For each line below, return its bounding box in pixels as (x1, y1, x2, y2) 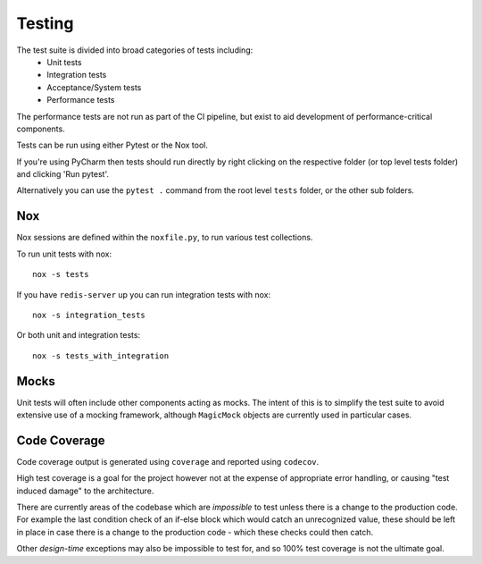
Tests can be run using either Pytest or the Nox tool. (16, 139, 209, 151)
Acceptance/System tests (46, 81, 142, 93)
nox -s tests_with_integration (32, 350, 170, 361)
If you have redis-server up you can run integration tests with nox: (16, 289, 271, 299)
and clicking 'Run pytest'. (16, 169, 110, 180)
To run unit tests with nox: (16, 248, 112, 259)
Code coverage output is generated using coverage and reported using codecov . (16, 456, 320, 467)
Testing (16, 13, 74, 33)
